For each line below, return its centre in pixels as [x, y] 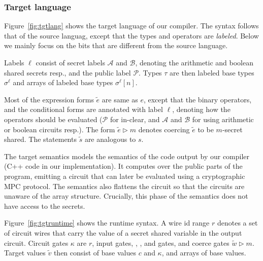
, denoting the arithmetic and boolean [194, 62]
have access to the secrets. [45, 206]
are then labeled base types [212, 72]
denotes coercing [164, 129]
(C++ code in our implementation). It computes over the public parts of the [123, 166]
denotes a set [237, 223]
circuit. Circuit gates [36, 243]
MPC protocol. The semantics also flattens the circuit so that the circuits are [124, 186]
